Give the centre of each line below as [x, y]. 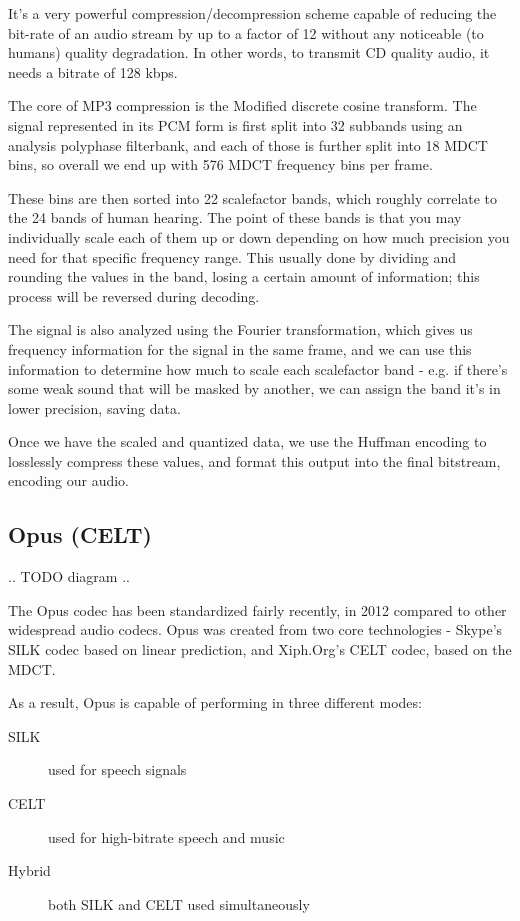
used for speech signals [117, 769]
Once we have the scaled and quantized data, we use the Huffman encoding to [247, 441]
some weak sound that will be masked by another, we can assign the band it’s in [254, 388]
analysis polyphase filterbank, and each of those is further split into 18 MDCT [248, 144]
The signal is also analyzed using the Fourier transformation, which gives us [240, 329]
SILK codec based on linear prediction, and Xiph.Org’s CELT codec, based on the [260, 649]
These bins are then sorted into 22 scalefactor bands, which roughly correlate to [253, 197]
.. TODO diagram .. [69, 576]
